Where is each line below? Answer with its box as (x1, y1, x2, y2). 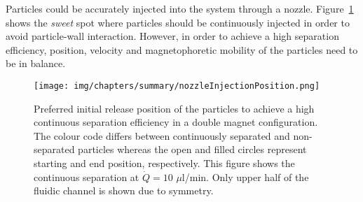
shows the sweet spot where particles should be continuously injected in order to (6, 15, 350, 29)
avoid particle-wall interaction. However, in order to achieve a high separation (6, 29, 339, 43)
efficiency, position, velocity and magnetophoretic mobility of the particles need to (6, 42, 358, 57)
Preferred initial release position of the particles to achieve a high (34, 101, 315, 115)
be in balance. (6, 56, 66, 71)
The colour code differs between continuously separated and (34, 128, 290, 143)
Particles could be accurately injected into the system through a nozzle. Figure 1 (6, 1, 354, 15)
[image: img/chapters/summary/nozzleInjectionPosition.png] (34, 80, 320, 91)
